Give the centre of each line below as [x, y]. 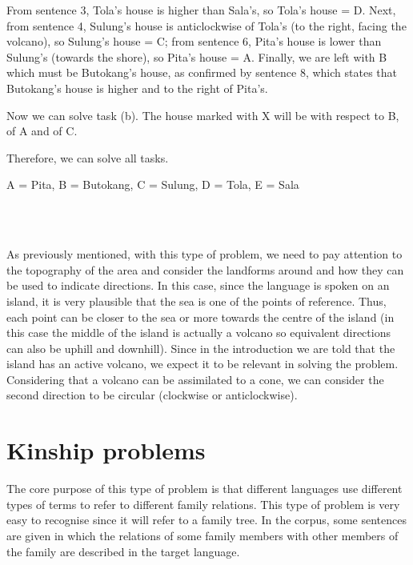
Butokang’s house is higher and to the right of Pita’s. [137, 88]
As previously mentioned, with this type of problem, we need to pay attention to [204, 254]
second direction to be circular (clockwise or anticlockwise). [152, 395]
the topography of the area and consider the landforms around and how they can [205, 269]
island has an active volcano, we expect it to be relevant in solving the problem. [202, 364]
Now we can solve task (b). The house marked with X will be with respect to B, [203, 115]
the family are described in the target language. [123, 551]
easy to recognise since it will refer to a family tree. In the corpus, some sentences [206, 520]
